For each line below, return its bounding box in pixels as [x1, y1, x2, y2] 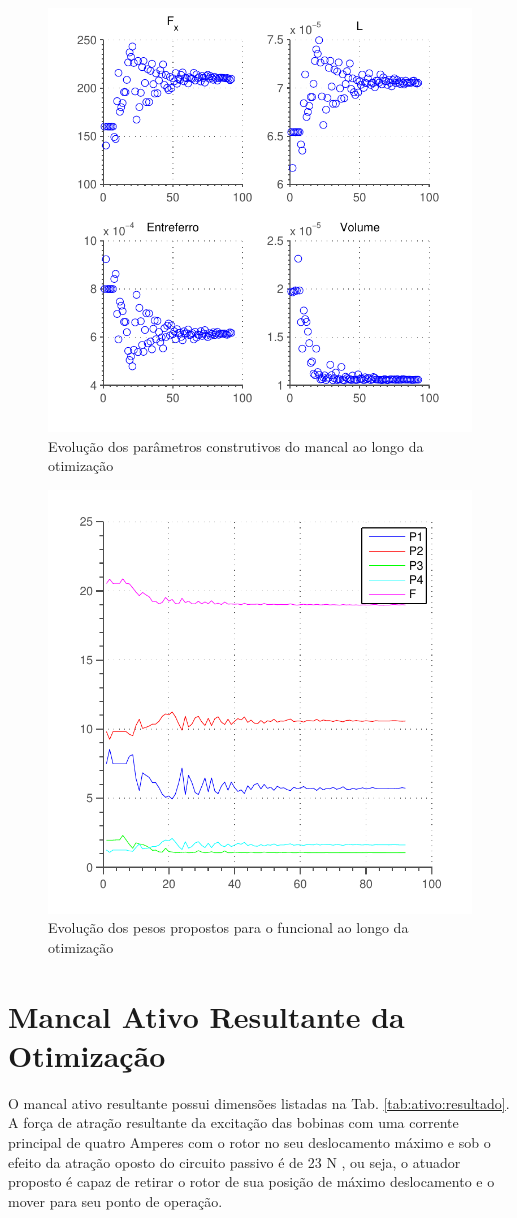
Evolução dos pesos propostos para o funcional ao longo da [48, 917, 409, 938]
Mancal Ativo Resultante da [8, 995, 405, 1036]
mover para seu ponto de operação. [8, 1190, 223, 1211]
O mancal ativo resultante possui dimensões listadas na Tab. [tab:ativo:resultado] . [8, 1092, 510, 1113]
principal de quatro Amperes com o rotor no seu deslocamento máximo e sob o [8, 1132, 491, 1153]
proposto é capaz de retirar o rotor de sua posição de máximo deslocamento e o [8, 1171, 495, 1192]
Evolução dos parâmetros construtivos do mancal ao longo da [48, 435, 424, 456]
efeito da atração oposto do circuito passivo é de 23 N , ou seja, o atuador [8, 1151, 461, 1172]
